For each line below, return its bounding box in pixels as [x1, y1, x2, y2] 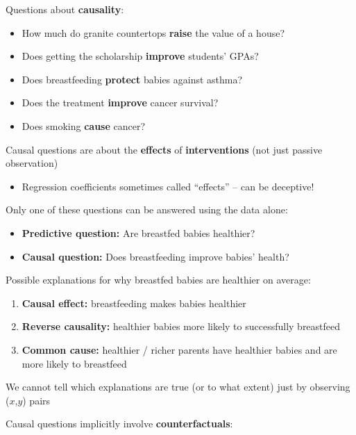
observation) [6, 156, 58, 170]
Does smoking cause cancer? [22, 118, 146, 133]
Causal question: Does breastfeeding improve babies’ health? [22, 249, 289, 263]
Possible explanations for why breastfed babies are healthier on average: [6, 272, 311, 287]
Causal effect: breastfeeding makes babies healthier [22, 295, 246, 310]
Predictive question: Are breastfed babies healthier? [22, 225, 255, 240]
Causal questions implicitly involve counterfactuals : [6, 416, 233, 431]
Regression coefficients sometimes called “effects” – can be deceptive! [22, 179, 314, 193]
